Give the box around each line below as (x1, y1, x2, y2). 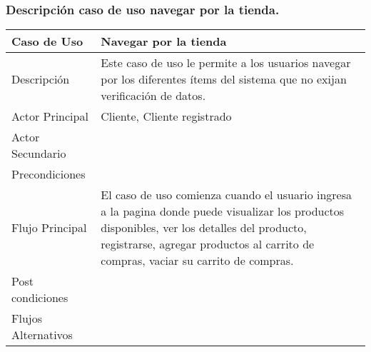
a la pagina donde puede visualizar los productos (101, 203, 345, 220)
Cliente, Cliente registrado (101, 108, 232, 125)
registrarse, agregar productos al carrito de (101, 236, 315, 253)
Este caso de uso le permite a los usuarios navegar (101, 54, 351, 71)
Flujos (11, 310, 42, 327)
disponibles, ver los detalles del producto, (101, 219, 307, 236)
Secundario (11, 145, 66, 162)
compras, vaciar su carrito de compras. (101, 252, 294, 269)
